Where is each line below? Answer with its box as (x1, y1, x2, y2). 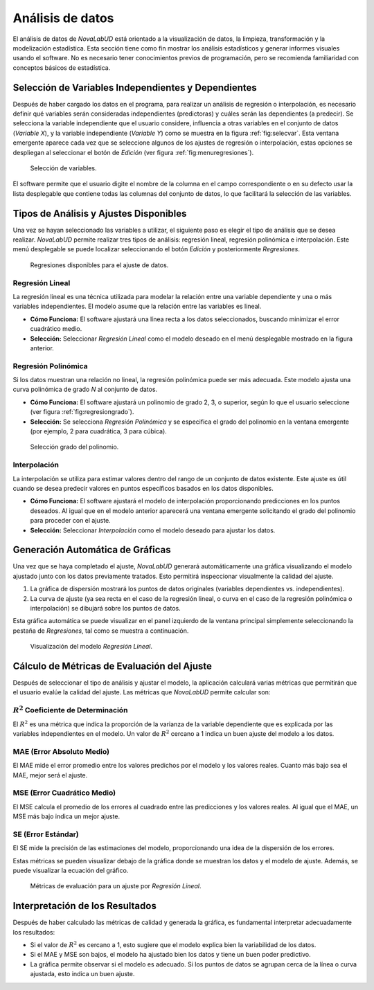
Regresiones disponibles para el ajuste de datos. (30, 260, 169, 269)
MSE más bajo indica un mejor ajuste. (12, 812, 121, 820)
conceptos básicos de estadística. (12, 63, 111, 72)
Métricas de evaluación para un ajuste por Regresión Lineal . (30, 882, 202, 890)
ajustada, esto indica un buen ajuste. (30, 970, 135, 978)
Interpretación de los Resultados (12, 900, 157, 912)
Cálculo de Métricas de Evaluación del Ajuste (12, 660, 213, 672)
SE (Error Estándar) (12, 829, 79, 839)
